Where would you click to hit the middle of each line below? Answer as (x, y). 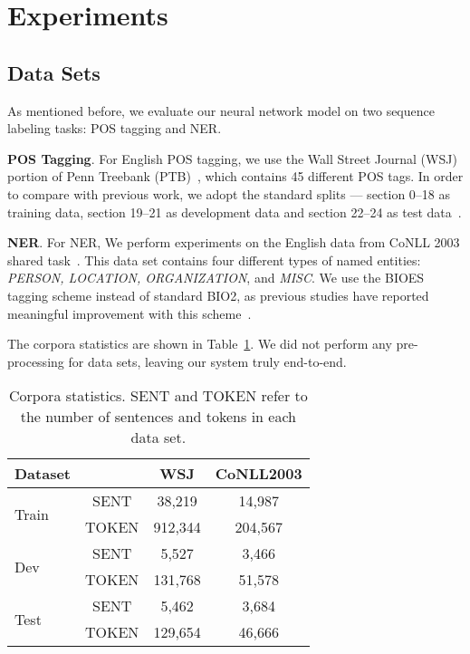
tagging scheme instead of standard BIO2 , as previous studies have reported (218, 295)
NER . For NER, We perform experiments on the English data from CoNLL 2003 (234, 242)
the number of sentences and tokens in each (158, 417)
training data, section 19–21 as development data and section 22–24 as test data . (235, 212)
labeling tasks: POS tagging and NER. (115, 128)
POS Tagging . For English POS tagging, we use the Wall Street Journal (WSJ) (232, 158)
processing (36, 361)
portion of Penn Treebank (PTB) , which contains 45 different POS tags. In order (235, 176)
